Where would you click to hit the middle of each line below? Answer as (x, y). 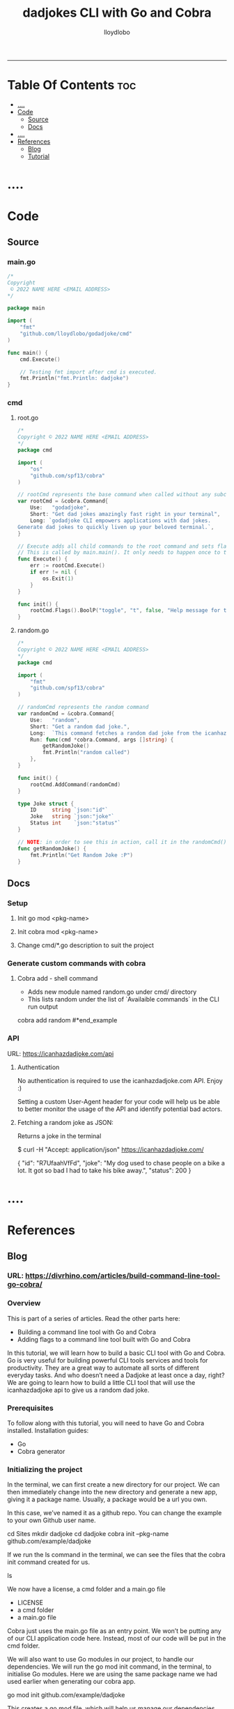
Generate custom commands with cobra (77, 963)
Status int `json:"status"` (76, 823)
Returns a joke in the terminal (59, 1136)
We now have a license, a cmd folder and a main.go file (86, 1589)
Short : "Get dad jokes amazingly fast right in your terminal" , (125, 514)
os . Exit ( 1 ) (58, 578)
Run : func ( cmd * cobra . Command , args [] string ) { (102, 739)
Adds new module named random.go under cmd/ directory (112, 992)
